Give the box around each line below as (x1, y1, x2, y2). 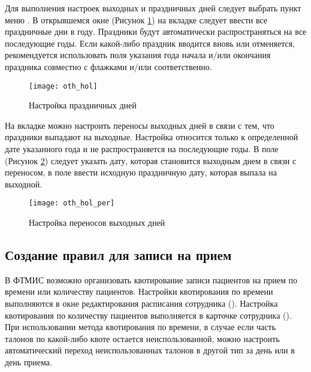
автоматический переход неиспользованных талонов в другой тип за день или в (5, 344, 295, 356)
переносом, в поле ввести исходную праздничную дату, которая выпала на (5, 166, 277, 179)
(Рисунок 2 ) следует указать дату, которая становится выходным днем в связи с (5, 154, 297, 167)
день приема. (5, 355, 52, 368)
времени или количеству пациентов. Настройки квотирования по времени (5, 285, 273, 298)
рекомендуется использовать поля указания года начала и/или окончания (5, 49, 271, 61)
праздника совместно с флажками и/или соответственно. (5, 60, 212, 72)
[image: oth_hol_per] (29, 199, 115, 208)
